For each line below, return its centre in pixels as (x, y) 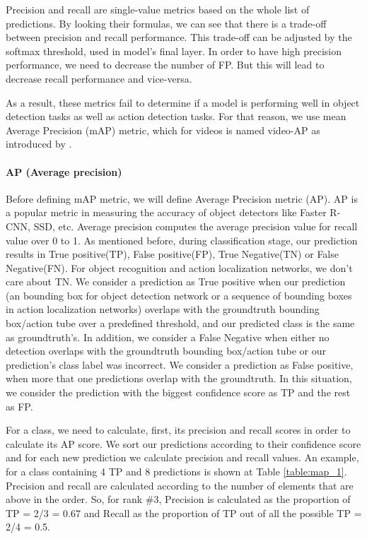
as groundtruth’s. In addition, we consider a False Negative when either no (168, 337)
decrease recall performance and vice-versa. (99, 78)
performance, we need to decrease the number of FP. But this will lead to (165, 65)
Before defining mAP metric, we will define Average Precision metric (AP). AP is (182, 198)
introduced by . (39, 144)
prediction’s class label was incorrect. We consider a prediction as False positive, (180, 364)
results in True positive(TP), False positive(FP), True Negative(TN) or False (172, 254)
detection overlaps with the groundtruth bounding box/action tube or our (166, 351)
